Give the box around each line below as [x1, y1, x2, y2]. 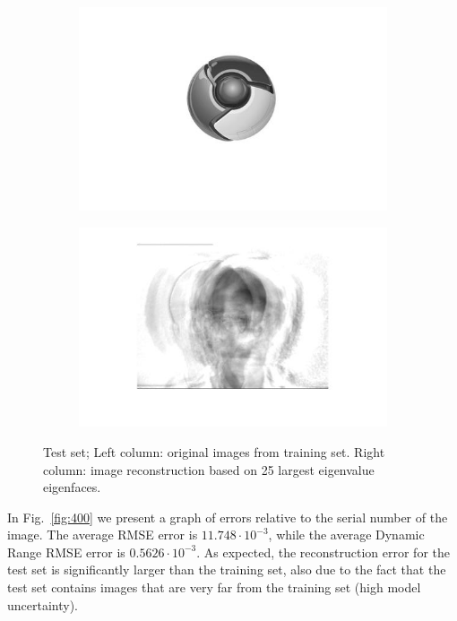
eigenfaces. [43, 478, 101, 496]
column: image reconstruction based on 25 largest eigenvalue [43, 460, 375, 479]
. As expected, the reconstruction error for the [196, 542, 450, 561]
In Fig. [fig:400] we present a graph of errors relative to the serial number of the [7, 507, 448, 526]
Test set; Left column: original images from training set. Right [43, 442, 385, 461]
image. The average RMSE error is [7, 525, 198, 544]
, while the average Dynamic [268, 525, 425, 544]
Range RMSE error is [7, 542, 125, 561]
